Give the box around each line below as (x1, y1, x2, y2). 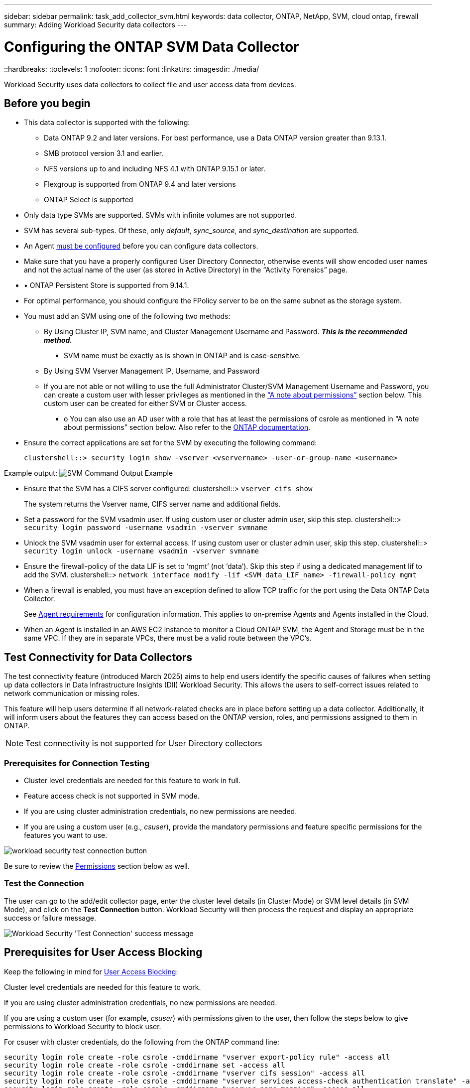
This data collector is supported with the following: (24, 118, 190, 127)
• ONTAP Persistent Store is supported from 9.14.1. (24, 281, 189, 290)
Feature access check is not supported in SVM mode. (24, 791, 200, 800)
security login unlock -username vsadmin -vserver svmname (24, 547, 259, 555)
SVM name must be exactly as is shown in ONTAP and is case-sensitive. (64, 351, 301, 360)
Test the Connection (4, 878, 84, 889)
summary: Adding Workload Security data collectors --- (4, 20, 187, 29)
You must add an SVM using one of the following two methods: (24, 312, 231, 321)
